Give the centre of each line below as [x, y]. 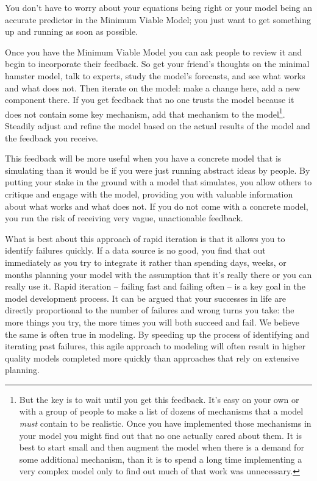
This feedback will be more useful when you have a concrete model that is [143, 158]
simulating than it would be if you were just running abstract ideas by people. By [158, 170]
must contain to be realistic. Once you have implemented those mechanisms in [165, 423]
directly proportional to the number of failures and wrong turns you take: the [150, 310]
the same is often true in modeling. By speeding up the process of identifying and [157, 334]
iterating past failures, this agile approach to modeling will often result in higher [155, 346]
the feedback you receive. [52, 137]
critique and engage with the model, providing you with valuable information [149, 194]
